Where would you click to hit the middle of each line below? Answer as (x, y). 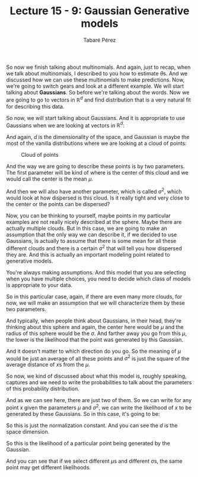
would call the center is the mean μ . (50, 179)
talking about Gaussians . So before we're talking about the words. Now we (98, 92)
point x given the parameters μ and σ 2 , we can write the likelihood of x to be (99, 407)
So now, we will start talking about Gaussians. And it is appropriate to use (96, 118)
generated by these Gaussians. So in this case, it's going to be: (83, 413)
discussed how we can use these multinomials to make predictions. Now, (95, 80)
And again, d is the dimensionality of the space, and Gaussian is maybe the (98, 137)
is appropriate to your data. (39, 285)
